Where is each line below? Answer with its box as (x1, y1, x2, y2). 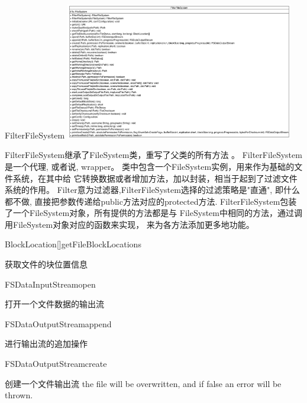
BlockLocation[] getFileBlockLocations (5, 238, 141, 250)
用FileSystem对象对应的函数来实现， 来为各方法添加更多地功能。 (5, 218, 254, 230)
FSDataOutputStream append (5, 317, 112, 330)
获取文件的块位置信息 (5, 258, 88, 270)
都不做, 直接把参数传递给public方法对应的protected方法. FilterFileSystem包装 (5, 195, 297, 207)
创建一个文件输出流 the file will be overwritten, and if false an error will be (5, 377, 282, 389)
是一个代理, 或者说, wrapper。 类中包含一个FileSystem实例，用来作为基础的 (5, 160, 295, 172)
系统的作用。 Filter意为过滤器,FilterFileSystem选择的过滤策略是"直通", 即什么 (5, 183, 300, 196)
